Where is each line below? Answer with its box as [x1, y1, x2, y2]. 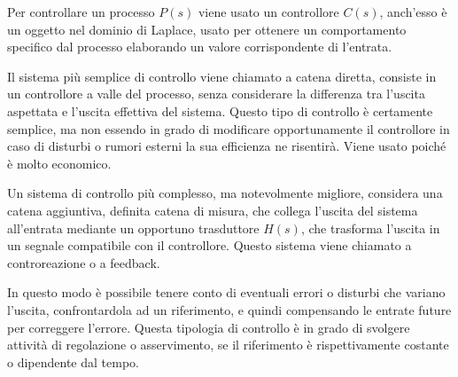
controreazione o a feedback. [7, 253, 160, 271]
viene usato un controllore [198, 3, 339, 20]
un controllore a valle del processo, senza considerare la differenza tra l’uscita [7, 84, 425, 103]
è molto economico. [7, 153, 112, 172]
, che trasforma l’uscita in [300, 218, 440, 237]
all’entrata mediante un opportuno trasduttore [7, 218, 260, 237]
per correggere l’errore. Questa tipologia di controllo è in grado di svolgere [7, 318, 410, 336]
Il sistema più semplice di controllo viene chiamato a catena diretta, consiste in [7, 67, 437, 85]
